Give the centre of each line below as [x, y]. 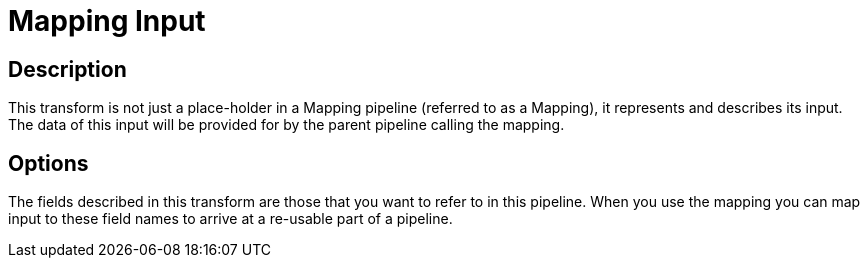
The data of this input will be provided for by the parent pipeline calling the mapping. [286, 125]
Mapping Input [107, 21]
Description [67, 69]
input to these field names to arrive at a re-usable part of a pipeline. [230, 219]
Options [48, 163]
